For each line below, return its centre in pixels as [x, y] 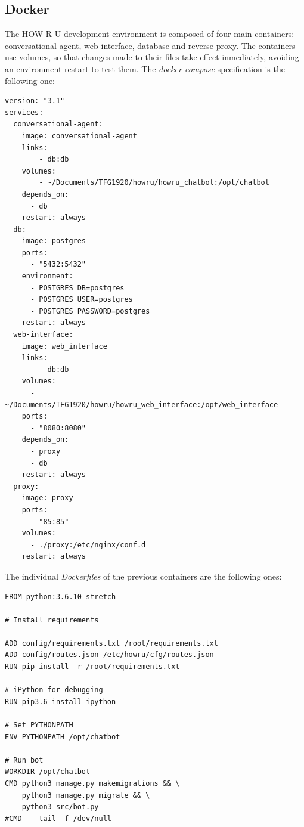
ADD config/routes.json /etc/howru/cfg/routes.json [109, 655]
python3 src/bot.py [60, 807]
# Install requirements [52, 620]
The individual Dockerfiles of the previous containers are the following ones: [143, 576]
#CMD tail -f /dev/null [58, 818]
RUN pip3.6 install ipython [61, 701]
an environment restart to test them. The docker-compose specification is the [145, 68]
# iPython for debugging [54, 690]
